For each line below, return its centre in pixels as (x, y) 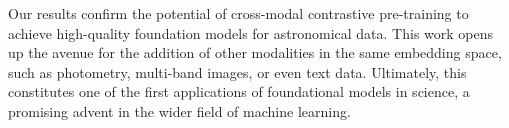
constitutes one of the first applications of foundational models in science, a (239, 91)
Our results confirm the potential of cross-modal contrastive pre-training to (238, 13)
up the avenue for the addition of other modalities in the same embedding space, (255, 52)
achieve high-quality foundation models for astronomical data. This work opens (251, 32)
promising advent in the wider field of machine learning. (179, 110)
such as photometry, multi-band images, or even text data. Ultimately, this (237, 71)
